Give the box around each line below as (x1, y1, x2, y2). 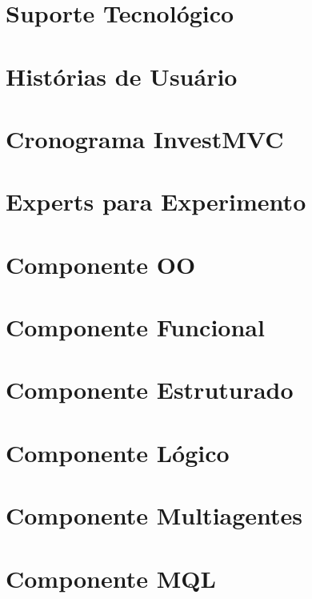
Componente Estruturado (6, 373, 294, 406)
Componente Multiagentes (6, 499, 303, 532)
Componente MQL (6, 561, 216, 594)
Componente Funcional (6, 311, 265, 344)
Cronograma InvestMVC (6, 122, 284, 155)
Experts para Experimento (6, 185, 306, 218)
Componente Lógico (6, 436, 230, 468)
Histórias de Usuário (6, 59, 238, 92)
